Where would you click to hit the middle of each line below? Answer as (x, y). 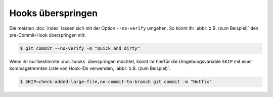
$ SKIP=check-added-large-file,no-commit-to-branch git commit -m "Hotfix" (116, 82)
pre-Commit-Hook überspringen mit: (48, 35)
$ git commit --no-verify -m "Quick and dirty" (80, 48)
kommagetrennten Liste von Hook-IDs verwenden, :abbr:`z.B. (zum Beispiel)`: (90, 68)
